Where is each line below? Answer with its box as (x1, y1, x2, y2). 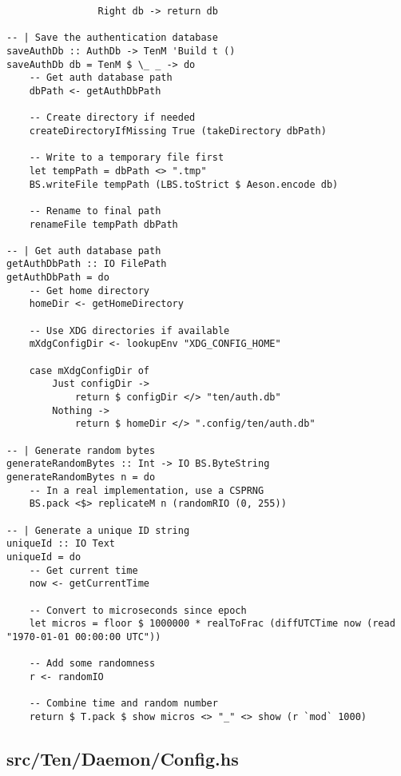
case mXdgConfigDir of (29, 364, 149, 376)
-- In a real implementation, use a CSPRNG (29, 484, 264, 496)
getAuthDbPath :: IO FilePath (6, 258, 167, 270)
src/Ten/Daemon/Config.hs (6, 746, 239, 770)
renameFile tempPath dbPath (29, 218, 178, 230)
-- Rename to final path (29, 205, 161, 217)
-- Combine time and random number (29, 698, 218, 710)
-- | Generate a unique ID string (6, 524, 190, 536)
